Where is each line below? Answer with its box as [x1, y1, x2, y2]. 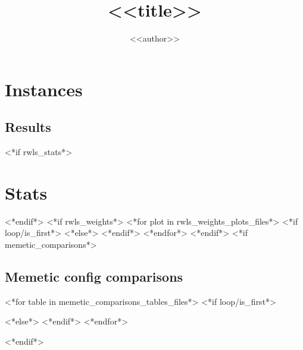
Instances [5, 77, 83, 101]
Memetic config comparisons [5, 267, 183, 285]
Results [5, 118, 51, 136]
